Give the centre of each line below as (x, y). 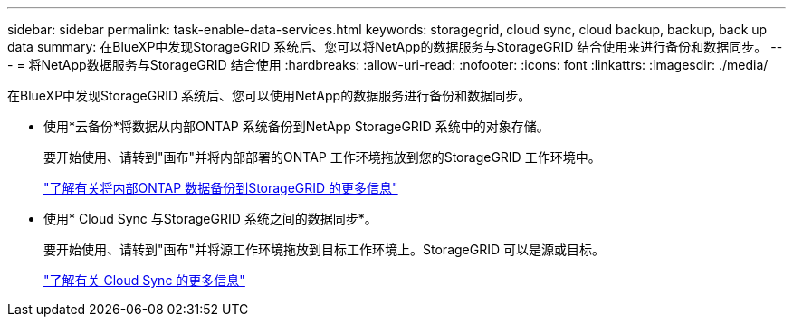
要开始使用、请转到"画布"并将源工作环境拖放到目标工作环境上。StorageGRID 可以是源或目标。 (324, 249)
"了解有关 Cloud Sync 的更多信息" (144, 280)
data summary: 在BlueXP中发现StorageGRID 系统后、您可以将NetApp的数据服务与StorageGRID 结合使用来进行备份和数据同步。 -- (395, 47)
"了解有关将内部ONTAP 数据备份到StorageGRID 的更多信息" (221, 188)
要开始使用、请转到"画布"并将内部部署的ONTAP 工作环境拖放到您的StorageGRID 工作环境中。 (322, 157)
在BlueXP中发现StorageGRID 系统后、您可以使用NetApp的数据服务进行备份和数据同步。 (269, 95)
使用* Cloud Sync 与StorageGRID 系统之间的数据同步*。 (210, 219)
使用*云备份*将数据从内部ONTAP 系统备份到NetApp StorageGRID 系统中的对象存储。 (296, 126)
